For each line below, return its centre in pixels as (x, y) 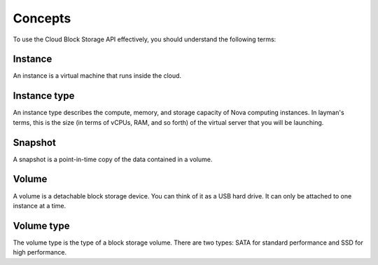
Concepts (42, 18)
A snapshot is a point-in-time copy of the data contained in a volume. (113, 159)
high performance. (40, 252)
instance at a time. (40, 205)
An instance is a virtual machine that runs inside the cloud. (97, 76)
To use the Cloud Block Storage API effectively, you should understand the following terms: (145, 39)
